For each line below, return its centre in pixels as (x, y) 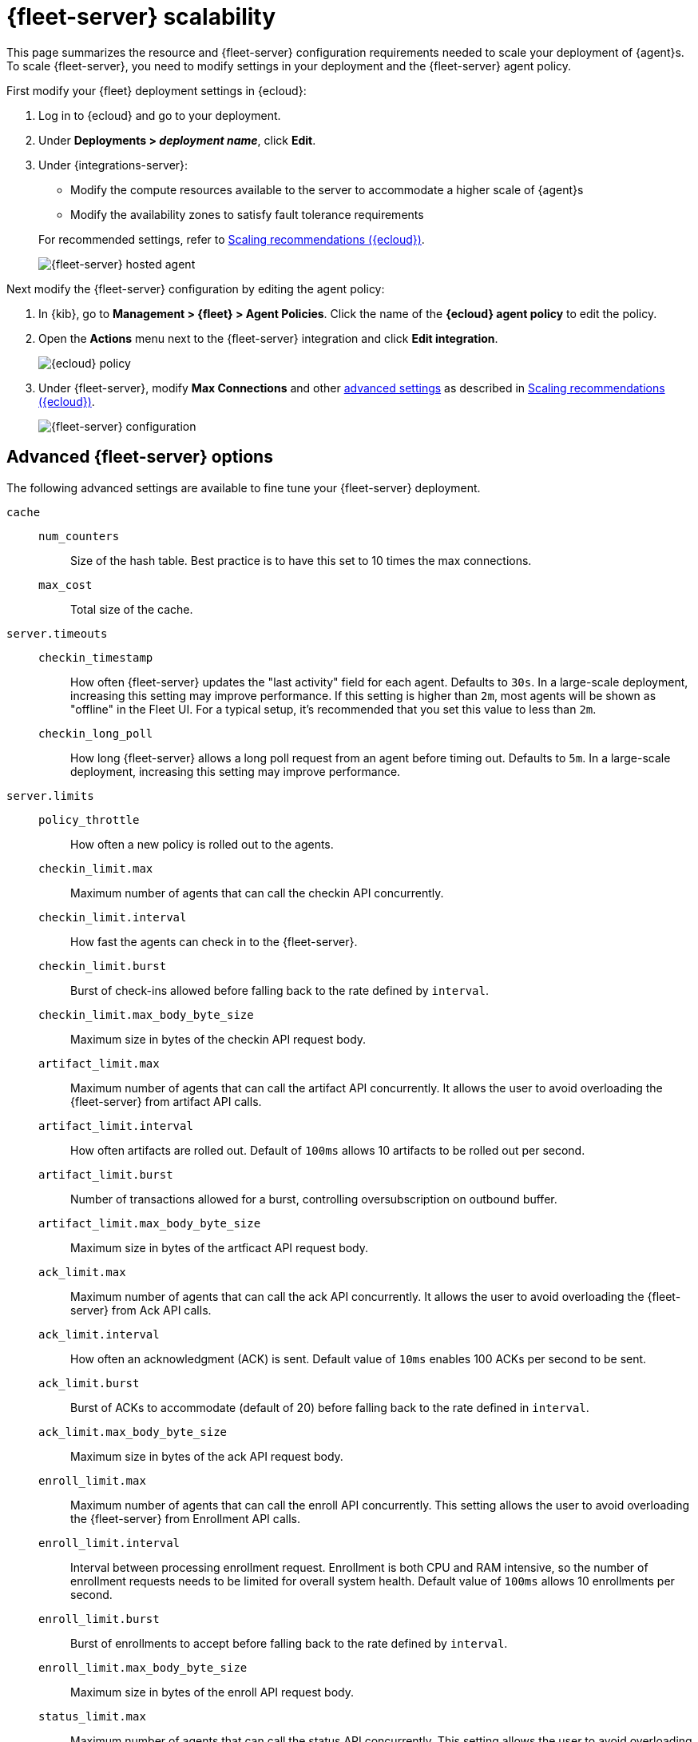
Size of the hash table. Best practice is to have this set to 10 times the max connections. (301, 560)
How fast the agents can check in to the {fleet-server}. (214, 941)
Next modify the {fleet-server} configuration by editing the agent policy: (196, 288)
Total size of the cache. (132, 609)
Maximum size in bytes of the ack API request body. (207, 1456)
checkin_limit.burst (103, 966)
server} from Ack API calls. (141, 1310)
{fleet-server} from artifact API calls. (166, 1101)
